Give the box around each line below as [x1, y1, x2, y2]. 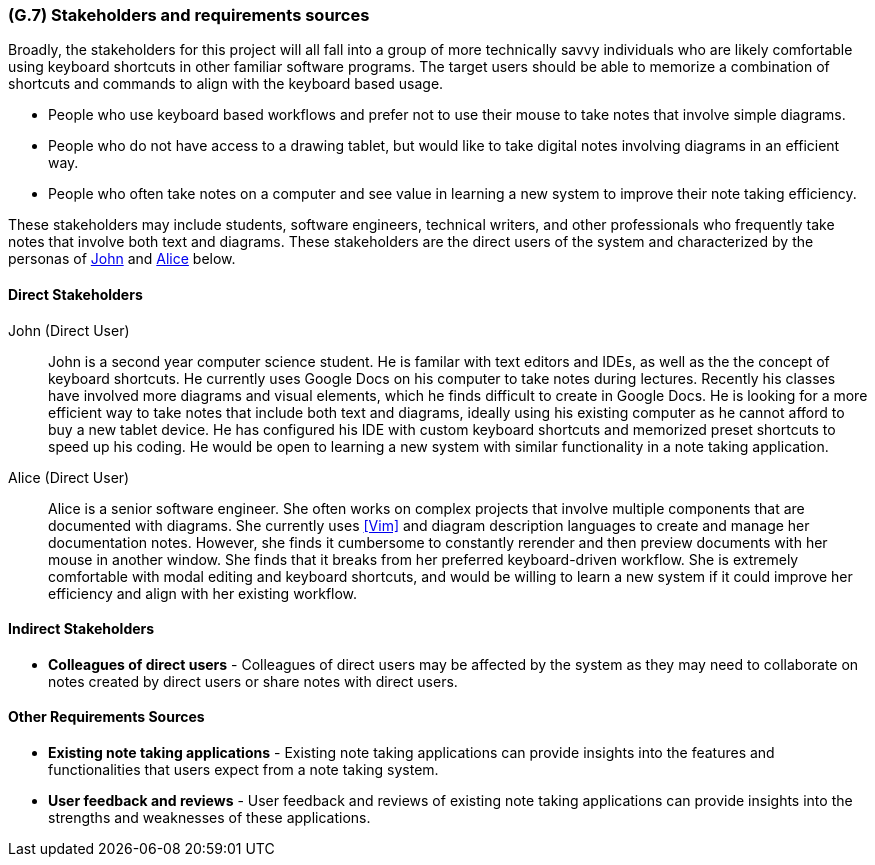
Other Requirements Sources [8, 708, 205, 726]
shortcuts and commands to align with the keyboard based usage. [8, 75, 444, 93]
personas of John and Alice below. [8, 250, 236, 268]
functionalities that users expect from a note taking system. [48, 761, 439, 779]
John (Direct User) [8, 321, 130, 339]
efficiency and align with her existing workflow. [48, 584, 358, 602]
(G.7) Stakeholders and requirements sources [8, 5, 370, 25]
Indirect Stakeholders [8, 620, 155, 638]
